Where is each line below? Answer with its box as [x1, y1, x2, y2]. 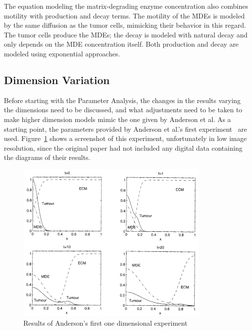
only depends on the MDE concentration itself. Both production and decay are [4, 39, 239, 49]
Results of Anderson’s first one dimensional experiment [23, 318, 188, 328]
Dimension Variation [4, 72, 110, 87]
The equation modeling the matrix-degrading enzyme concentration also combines [4, 1, 248, 11]
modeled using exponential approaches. [4, 48, 120, 58]
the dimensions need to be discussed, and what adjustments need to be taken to [4, 105, 242, 115]
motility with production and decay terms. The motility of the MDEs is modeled [4, 10, 245, 20]
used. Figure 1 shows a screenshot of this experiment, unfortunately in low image [4, 133, 247, 143]
